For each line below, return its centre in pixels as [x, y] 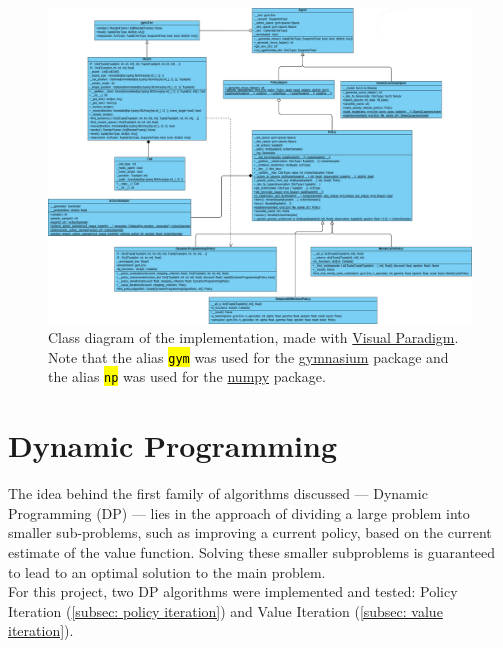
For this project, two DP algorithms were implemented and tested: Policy [233, 591]
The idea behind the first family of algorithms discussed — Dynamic [218, 493]
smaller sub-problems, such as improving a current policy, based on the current [250, 532]
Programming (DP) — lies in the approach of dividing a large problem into [239, 512]
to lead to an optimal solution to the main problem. [167, 571]
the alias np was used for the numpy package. [187, 376]
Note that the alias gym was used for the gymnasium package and [248, 356]
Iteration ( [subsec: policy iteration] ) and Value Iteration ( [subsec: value [225, 610]
